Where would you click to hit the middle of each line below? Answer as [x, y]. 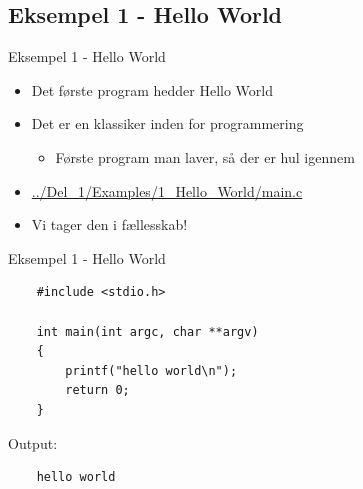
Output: [33, 442]
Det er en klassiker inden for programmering [167, 123]
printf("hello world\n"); [151, 370]
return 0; [97, 390]
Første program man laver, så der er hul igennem [205, 156]
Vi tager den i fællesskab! [109, 224]
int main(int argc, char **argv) [147, 331]
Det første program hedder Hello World [152, 89]
